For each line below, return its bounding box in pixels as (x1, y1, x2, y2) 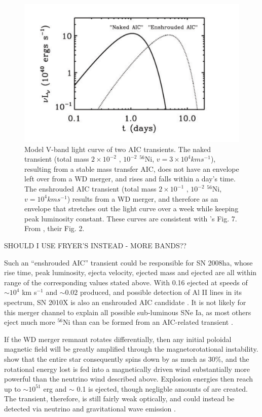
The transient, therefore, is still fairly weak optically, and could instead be (4, 393, 235, 404)
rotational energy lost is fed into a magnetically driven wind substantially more (4, 363, 250, 374)
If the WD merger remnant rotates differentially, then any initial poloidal (4, 333, 232, 344)
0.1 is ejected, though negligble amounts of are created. (77, 383, 248, 394)
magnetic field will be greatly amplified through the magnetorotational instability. (4, 344, 258, 354)
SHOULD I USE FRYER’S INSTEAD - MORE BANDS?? (4, 240, 186, 250)
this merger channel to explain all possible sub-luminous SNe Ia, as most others (4, 307, 251, 317)
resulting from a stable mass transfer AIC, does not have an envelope (24, 163, 239, 174)
